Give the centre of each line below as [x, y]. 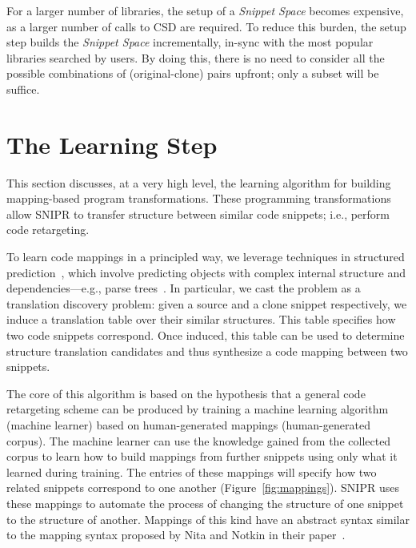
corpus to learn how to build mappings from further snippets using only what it [202, 456]
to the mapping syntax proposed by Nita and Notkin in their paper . [176, 535]
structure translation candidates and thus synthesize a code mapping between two [207, 351]
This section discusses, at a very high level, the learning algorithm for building [199, 182]
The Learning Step [112, 144]
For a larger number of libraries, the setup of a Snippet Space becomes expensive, [205, 10]
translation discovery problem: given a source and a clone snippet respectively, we [207, 303]
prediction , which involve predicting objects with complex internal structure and [206, 272]
